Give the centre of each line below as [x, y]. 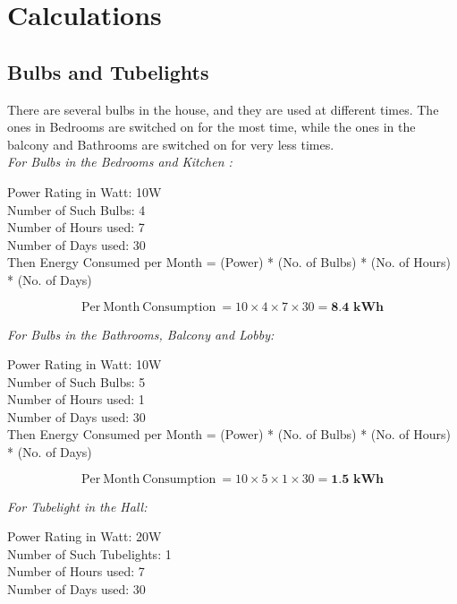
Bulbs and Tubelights [108, 71]
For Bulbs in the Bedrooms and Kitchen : [120, 162]
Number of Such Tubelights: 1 [89, 553]
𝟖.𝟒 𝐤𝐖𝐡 [358, 307]
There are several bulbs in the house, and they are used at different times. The [223, 109]
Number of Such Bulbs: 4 [76, 209]
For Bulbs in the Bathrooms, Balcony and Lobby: [141, 334]
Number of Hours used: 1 [76, 399]
